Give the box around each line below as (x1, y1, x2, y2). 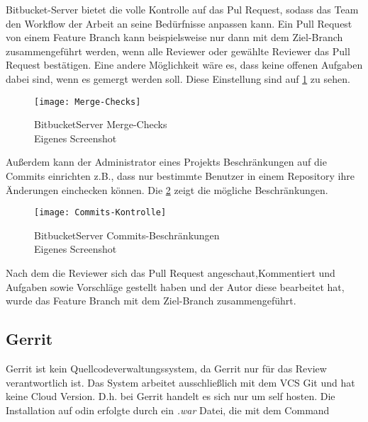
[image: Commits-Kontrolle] (34, 207, 167, 218)
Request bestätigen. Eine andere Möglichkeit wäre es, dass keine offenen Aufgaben (6, 57, 363, 72)
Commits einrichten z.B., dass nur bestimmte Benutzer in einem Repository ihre (6, 169, 355, 183)
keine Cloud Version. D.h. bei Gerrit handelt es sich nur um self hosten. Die (6, 389, 335, 404)
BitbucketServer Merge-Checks (34, 117, 167, 132)
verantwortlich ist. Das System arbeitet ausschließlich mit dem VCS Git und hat (6, 375, 355, 389)
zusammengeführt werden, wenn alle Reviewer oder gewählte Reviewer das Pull (6, 43, 350, 58)
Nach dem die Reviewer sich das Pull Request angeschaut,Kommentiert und (6, 266, 335, 280)
